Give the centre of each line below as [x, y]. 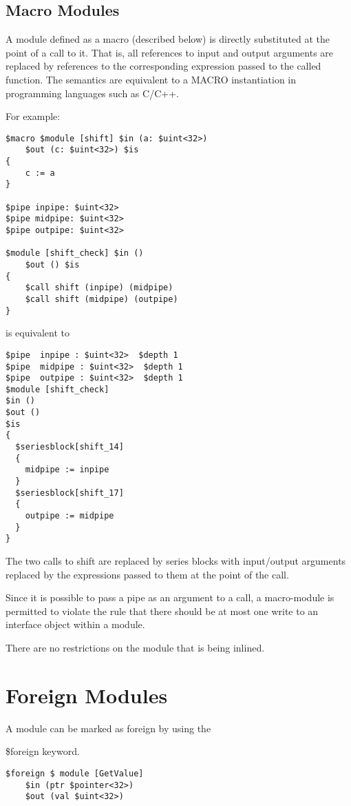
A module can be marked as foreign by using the [108, 728]
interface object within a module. [75, 624]
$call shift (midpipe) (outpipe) [102, 299]
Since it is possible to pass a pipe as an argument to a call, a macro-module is [170, 597]
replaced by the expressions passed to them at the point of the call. [147, 574]
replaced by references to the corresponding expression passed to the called [163, 66]
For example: [33, 116]
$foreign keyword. [43, 751]
